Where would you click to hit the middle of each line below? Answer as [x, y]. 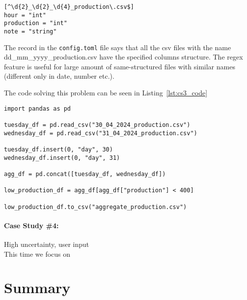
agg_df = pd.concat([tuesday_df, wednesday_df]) [85, 174]
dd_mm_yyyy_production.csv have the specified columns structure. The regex [123, 57]
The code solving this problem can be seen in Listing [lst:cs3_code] [106, 93]
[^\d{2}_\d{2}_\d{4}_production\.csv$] [69, 7]
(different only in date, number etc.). [59, 76]
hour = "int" [25, 15]
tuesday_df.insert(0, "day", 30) [58, 149]
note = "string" [30, 31]
